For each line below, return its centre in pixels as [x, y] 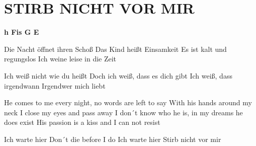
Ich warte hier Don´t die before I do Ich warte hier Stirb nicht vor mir [113, 139]
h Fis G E [22, 32]
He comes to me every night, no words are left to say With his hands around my [128, 102]
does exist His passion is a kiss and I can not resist [82, 122]
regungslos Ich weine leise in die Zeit [60, 59]
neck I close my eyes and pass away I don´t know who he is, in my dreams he [123, 112]
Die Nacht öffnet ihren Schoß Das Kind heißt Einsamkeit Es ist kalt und [115, 49]
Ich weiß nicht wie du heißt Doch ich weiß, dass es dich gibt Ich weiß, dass [118, 75]
